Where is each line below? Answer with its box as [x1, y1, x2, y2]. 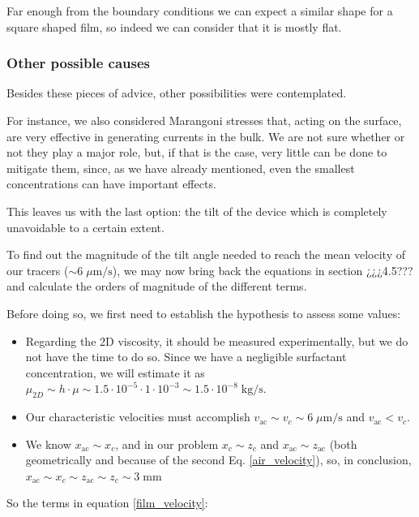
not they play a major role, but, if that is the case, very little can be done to [6, 144, 387, 161]
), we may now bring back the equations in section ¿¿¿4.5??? [112, 261, 413, 278]
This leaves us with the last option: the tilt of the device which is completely [6, 202, 387, 219]
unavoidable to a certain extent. [6, 218, 165, 235]
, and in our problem [115, 435, 219, 452]
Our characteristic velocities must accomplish [25, 408, 250, 425]
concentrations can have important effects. [6, 175, 216, 192]
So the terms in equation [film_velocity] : [6, 494, 208, 511]
